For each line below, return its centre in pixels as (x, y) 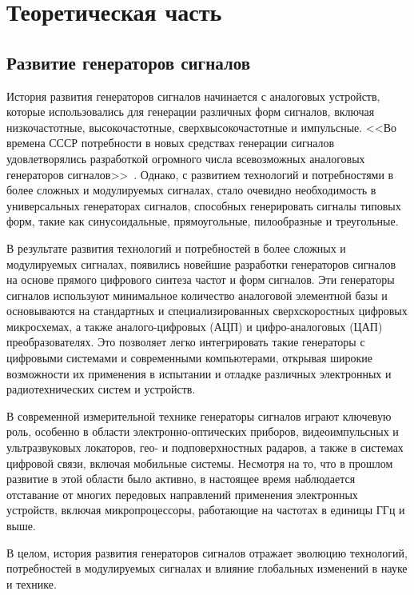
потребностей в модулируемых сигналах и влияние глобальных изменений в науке (207, 568)
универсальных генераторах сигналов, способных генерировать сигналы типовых (204, 205)
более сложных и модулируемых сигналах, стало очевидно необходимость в (191, 190)
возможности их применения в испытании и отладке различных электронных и (199, 373)
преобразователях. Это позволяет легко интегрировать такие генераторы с (186, 342)
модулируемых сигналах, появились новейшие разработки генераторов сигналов (201, 264)
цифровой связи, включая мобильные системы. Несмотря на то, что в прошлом (200, 463)
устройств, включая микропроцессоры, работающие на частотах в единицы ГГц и (206, 510)
